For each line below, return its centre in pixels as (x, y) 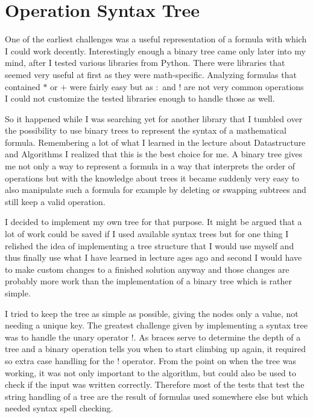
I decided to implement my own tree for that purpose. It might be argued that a (153, 222)
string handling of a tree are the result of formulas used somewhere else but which (156, 396)
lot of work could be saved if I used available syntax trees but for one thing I (147, 234)
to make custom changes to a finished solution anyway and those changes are (147, 269)
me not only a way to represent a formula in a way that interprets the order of (150, 166)
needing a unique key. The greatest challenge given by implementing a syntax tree (156, 325)
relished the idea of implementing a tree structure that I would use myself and (150, 245)
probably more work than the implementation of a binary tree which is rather (148, 281)
